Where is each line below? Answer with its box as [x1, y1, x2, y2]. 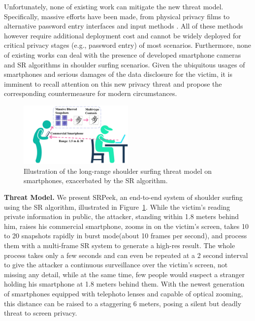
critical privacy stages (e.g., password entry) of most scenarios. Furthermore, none [4, 40, 251, 50]
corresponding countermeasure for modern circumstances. [4, 88, 177, 98]
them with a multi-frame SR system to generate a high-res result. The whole [4, 240, 235, 250]
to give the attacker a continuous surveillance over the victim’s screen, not [4, 259, 228, 270]
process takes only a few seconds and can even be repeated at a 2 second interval [4, 250, 248, 260]
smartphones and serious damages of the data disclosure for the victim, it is [4, 69, 232, 79]
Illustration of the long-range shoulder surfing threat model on [24, 165, 212, 176]
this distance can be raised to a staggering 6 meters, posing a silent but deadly [4, 298, 242, 308]
